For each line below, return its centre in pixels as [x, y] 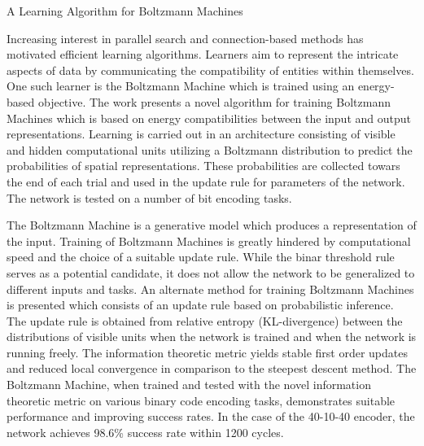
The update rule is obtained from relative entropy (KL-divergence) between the [205, 320]
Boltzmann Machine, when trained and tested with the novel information [189, 385]
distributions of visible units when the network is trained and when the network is [212, 337]
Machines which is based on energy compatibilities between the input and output [209, 118]
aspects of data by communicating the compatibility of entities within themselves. [210, 70]
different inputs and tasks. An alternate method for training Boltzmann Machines [210, 289]
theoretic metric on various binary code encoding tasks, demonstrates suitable [201, 400]
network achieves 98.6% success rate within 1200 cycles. [145, 432]
